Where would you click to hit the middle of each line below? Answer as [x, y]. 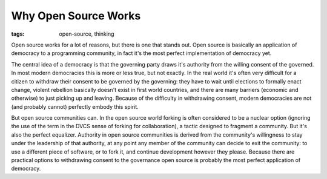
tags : [18, 34]
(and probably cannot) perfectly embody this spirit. [75, 106]
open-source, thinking [87, 34]
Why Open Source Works [76, 16]
